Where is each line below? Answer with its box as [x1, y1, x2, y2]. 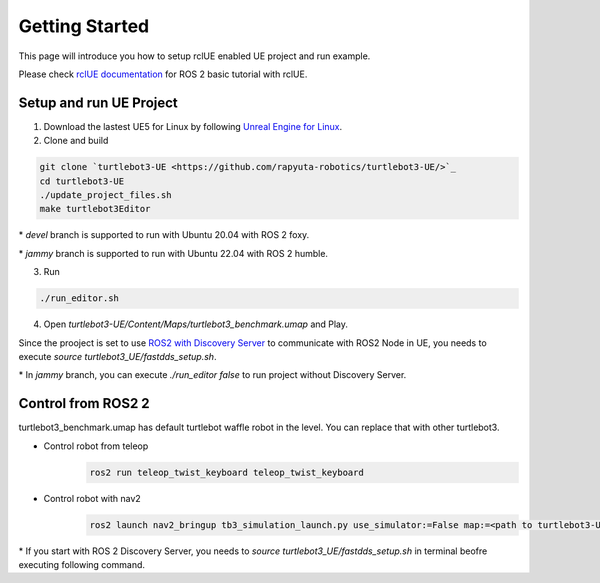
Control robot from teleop [43, 440, 149, 452]
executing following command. [18, 558, 145, 570]
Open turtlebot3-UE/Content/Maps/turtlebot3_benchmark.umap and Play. [43, 318, 349, 330]
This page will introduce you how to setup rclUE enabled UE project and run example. [18, 50, 371, 62]
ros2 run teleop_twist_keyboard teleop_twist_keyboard [89, 466, 364, 478]
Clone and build [43, 135, 109, 147]
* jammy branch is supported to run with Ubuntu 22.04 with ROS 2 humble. [18, 247, 329, 259]
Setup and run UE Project [18, 94, 179, 111]
